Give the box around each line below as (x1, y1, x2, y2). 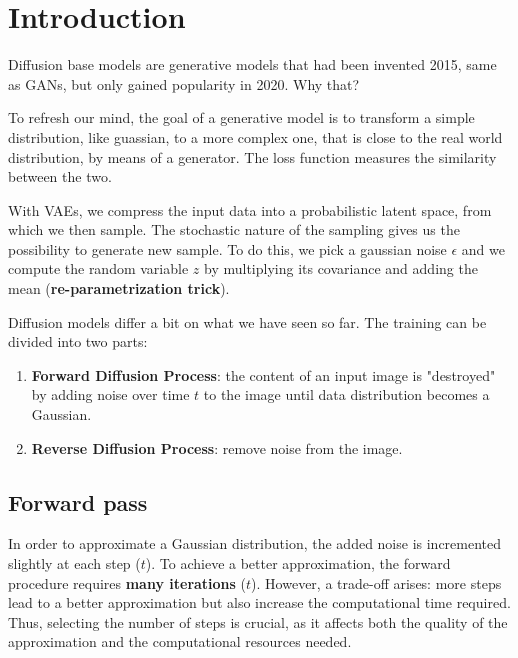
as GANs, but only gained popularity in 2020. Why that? (8, 73, 360, 94)
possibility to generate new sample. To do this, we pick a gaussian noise (8, 238, 447, 259)
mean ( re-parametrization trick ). (8, 278, 230, 299)
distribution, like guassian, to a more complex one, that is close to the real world (8, 126, 503, 147)
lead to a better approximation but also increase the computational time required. (8, 592, 511, 613)
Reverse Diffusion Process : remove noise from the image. (31, 437, 403, 458)
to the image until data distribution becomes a (203, 384, 490, 405)
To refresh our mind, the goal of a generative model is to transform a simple (8, 107, 475, 128)
